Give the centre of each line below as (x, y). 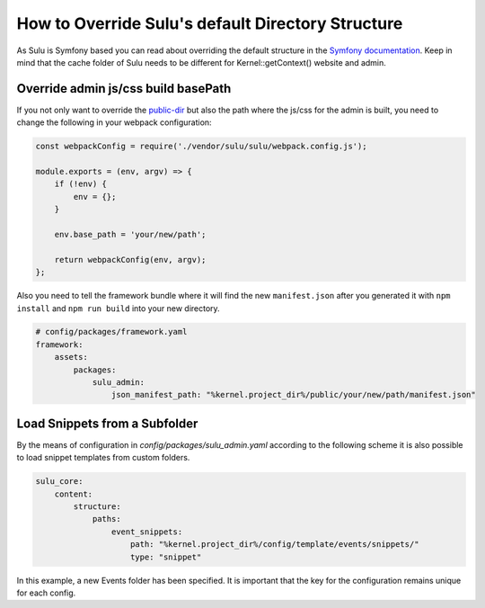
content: (74, 494)
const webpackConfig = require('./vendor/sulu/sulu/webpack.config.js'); (201, 147)
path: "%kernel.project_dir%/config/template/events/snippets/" (275, 545)
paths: (106, 519)
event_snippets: (147, 532)
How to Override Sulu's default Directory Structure (210, 23)
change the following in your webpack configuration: (114, 122)
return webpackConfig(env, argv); (130, 259)
